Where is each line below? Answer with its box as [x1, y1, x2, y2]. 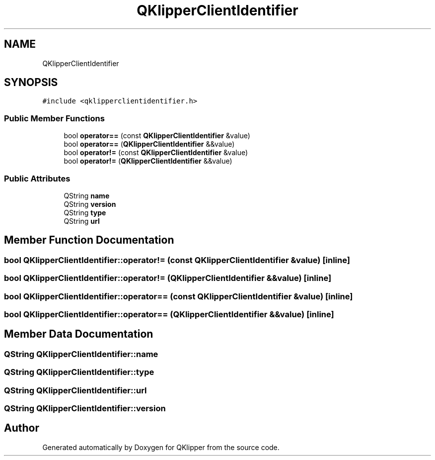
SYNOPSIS [4, 76, 58, 89]
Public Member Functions [4, 113, 105, 123]
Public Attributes [4, 173, 71, 184]
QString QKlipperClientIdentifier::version [4, 403, 166, 413]
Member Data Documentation [4, 328, 153, 341]
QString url [64, 216, 100, 225]
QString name [64, 191, 110, 200]
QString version [64, 199, 116, 208]
